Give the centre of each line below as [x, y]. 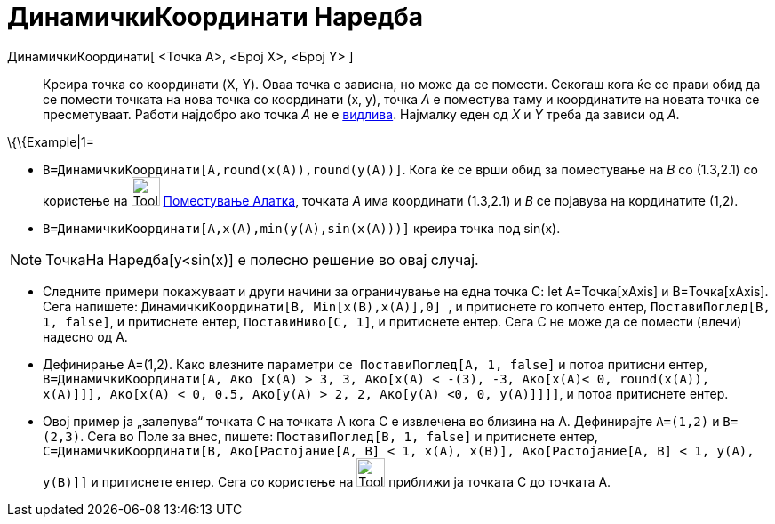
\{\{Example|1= [51, 141]
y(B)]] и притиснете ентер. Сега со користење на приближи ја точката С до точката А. [327, 481]
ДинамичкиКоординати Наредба [216, 17]
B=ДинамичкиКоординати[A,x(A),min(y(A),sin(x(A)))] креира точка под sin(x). [302, 228]
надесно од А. [85, 336]
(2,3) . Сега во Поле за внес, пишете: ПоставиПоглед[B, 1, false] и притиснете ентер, [320, 436]
